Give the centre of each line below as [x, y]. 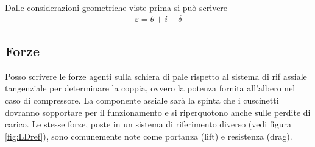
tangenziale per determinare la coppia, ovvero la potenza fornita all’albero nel [150, 88]
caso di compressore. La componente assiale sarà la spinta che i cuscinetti [142, 100]
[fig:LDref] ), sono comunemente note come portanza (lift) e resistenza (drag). [149, 136]
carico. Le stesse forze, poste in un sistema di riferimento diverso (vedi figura [148, 124]
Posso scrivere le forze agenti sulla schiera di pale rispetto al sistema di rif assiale [156, 76]
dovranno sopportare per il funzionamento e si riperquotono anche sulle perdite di [158, 112]
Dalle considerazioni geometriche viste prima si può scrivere [116, 7]
